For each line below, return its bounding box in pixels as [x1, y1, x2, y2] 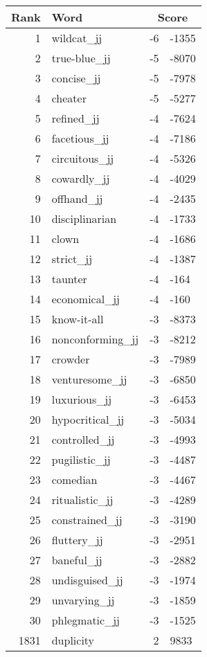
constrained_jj [51, 512, 123, 528]
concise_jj [51, 70, 101, 86]
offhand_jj [51, 190, 103, 206]
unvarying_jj [51, 592, 115, 608]
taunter [51, 271, 87, 287]
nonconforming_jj [51, 331, 139, 347]
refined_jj [51, 110, 100, 126]
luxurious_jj [51, 391, 112, 407]
